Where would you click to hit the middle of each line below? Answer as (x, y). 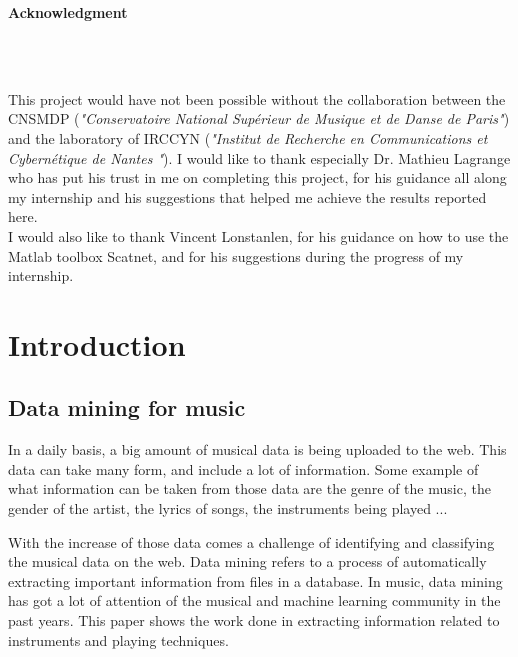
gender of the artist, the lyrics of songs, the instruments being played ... (228, 508)
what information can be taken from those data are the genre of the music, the (249, 488)
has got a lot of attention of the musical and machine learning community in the (254, 600)
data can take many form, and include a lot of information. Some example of (243, 468)
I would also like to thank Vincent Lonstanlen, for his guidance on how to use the (258, 235)
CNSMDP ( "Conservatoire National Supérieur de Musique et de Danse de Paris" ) (259, 118)
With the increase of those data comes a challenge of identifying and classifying (251, 541)
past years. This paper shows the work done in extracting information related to (254, 620)
